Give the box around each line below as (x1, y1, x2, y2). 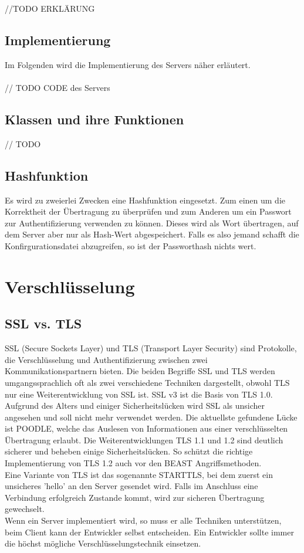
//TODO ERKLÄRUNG (5, 2, 95, 14)
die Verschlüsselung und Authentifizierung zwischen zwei (5, 353, 208, 365)
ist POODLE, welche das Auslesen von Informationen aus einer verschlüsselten (5, 422, 288, 435)
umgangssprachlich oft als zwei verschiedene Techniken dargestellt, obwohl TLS (5, 376, 290, 388)
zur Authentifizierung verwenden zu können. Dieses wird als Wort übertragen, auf (5, 216, 299, 229)
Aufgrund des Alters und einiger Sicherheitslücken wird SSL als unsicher (5, 399, 265, 412)
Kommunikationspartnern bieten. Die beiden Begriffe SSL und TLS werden (5, 365, 275, 377)
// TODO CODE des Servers (5, 81, 110, 93)
